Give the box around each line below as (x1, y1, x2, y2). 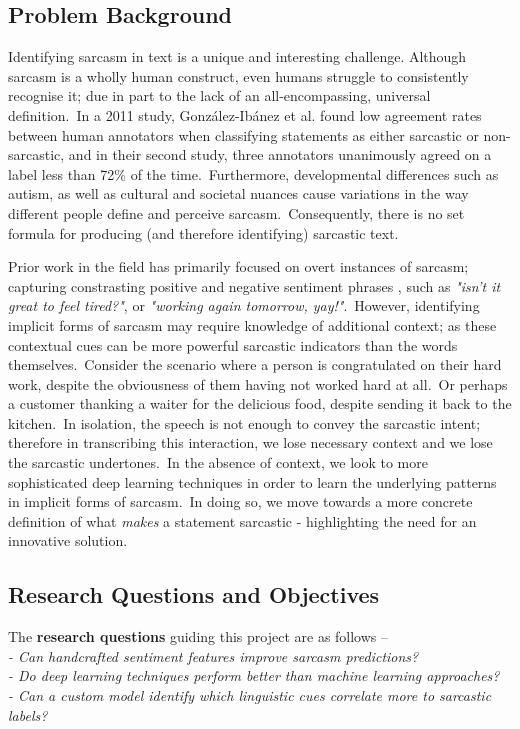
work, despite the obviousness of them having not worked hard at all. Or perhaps (8, 373, 508, 394)
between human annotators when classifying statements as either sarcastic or (8, 124, 479, 145)
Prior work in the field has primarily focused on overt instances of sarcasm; (8, 256, 469, 277)
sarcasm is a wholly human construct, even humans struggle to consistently (8, 65, 469, 86)
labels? (8, 704, 48, 725)
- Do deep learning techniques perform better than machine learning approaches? (8, 665, 500, 686)
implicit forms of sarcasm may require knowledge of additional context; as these (8, 314, 497, 335)
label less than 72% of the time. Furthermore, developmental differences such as (8, 163, 499, 184)
